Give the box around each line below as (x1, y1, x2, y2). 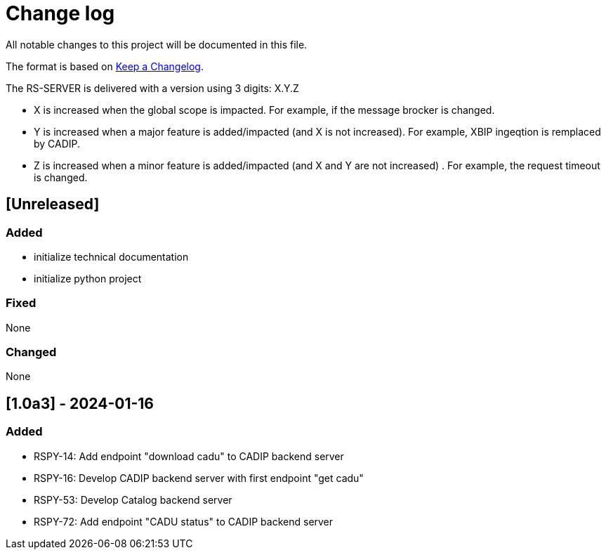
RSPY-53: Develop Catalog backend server (34, 493, 232, 506)
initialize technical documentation (34, 250, 189, 263)
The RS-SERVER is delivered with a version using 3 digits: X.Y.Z (6, 81, 299, 94)
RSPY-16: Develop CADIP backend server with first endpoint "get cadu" (34, 471, 364, 484)
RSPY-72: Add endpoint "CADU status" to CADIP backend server (34, 515, 334, 528)
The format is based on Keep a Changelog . (6, 60, 204, 72)
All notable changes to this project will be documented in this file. (6, 38, 308, 51)
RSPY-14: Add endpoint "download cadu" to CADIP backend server (34, 450, 344, 462)
